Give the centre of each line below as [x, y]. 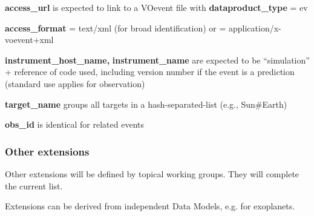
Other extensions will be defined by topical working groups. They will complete [152, 173]
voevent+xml [29, 40]
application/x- [255, 28]
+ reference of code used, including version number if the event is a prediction [150, 72]
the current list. [34, 185]
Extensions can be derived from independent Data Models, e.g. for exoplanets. [150, 206]
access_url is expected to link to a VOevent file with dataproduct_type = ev [156, 7]
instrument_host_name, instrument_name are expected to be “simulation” [157, 60]
